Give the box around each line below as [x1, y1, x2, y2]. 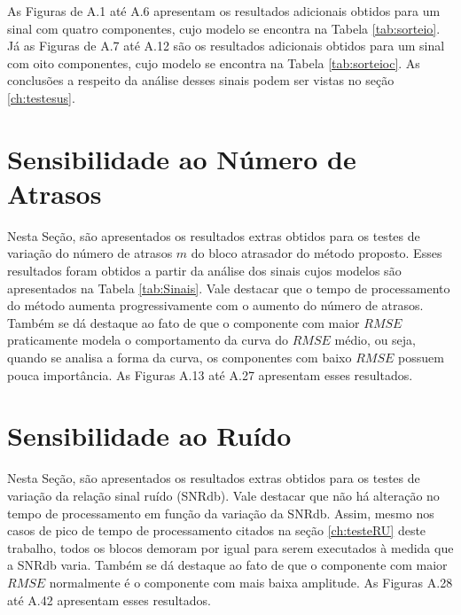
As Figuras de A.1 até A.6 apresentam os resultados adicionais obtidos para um [7, 2, 441, 19]
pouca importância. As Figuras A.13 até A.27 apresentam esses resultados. [7, 365, 413, 384]
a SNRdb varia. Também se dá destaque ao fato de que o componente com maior [7, 556, 448, 574]
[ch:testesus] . [7, 88, 75, 106]
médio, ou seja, [334, 331, 417, 349]
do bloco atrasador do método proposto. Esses [191, 244, 442, 262]
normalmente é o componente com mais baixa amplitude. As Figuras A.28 [49, 572, 453, 591]
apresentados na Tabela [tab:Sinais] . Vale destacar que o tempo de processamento [7, 278, 450, 297]
